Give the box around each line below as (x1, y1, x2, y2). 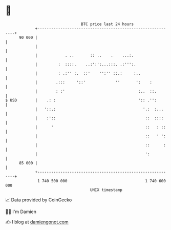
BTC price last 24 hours (81, 22, 134, 27)
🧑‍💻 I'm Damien (5, 208, 37, 215)
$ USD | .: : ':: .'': (5, 97, 157, 103)
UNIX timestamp (90, 187, 123, 193)
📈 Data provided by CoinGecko (5, 197, 72, 203)
